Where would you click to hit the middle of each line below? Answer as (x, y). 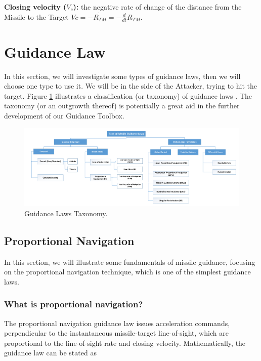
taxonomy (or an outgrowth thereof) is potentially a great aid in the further (122, 106)
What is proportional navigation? (74, 304)
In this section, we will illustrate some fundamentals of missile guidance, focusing (130, 262)
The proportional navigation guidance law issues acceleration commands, (117, 323)
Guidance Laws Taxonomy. (66, 213)
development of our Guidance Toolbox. (64, 115)
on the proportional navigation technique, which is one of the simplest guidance (127, 272)
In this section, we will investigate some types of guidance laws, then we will (122, 76)
